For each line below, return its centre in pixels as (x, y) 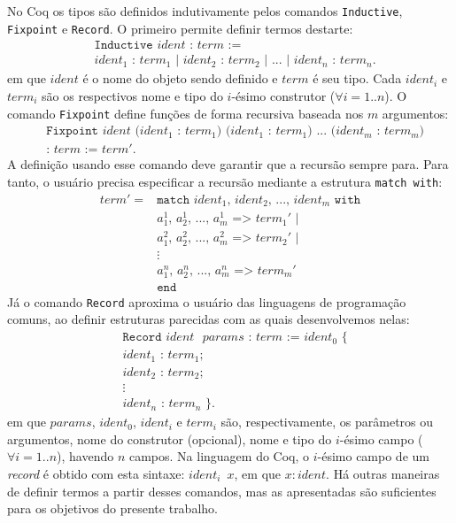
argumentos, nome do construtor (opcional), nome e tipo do (170, 438)
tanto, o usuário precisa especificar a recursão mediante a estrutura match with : (225, 181)
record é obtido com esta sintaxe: (96, 473)
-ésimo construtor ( (283, 95)
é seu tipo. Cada (357, 78)
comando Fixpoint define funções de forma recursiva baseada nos (185, 113)
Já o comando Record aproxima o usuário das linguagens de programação (207, 301)
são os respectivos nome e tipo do (132, 95)
